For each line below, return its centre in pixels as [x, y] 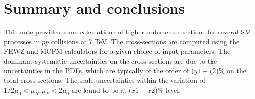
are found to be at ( [102, 89]
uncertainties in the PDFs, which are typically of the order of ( [99, 70]
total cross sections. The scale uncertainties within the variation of [105, 80]
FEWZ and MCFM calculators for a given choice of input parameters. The [117, 51]
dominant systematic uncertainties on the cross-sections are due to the [111, 60]
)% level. [168, 89]
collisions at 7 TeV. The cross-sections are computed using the [145, 41]
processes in [22, 41]
